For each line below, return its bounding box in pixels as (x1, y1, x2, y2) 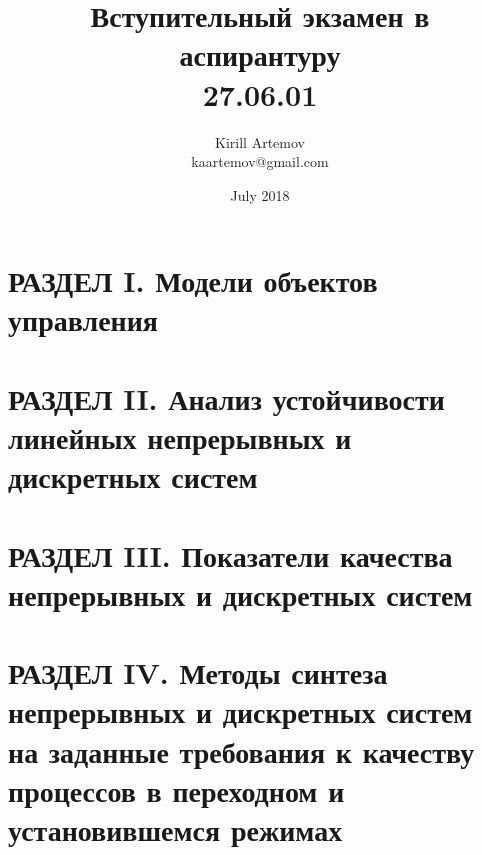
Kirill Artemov (215, 131, 305, 152)
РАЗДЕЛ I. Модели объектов (8, 260, 378, 301)
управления (8, 299, 159, 340)
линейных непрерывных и (8, 417, 352, 458)
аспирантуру (179, 34, 341, 75)
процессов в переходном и (8, 769, 345, 810)
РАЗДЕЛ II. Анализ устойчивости (8, 377, 445, 418)
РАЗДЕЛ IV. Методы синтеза (8, 652, 388, 693)
